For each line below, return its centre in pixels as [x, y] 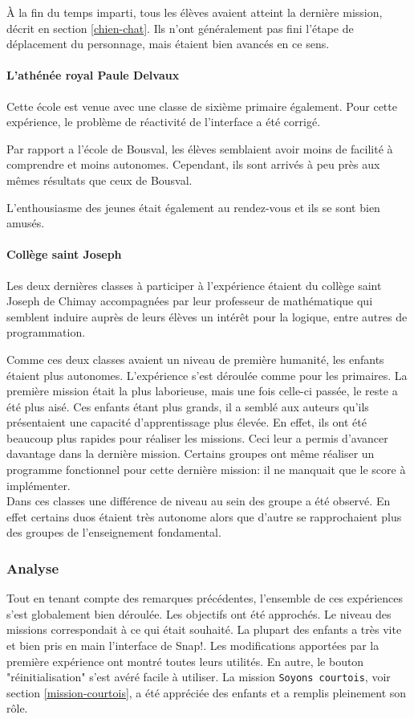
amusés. [26, 223]
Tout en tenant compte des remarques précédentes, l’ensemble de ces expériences [205, 598]
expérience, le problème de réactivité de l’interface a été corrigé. [164, 122]
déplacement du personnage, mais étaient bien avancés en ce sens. [168, 44]
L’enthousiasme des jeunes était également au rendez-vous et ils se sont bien [193, 207]
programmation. [46, 332]
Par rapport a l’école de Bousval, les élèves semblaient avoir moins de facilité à [200, 148]
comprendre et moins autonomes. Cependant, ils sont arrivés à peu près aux [193, 164]
